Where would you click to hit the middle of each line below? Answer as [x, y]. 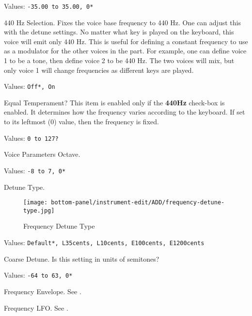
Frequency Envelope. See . [43, 291]
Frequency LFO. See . [36, 308]
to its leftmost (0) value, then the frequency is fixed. [81, 122]
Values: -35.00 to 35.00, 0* [49, 6]
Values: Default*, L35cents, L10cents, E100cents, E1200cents [104, 242]
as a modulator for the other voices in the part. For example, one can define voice [125, 51]
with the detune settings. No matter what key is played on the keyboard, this [119, 32]
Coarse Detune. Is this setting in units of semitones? [82, 258]
